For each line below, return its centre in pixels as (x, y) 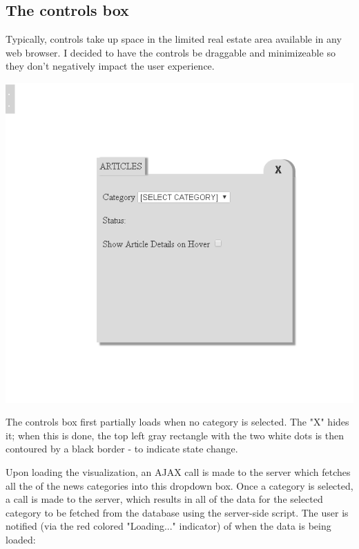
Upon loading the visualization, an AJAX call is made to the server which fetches (178, 471)
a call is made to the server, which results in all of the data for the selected (164, 499)
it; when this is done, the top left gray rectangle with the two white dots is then (175, 435)
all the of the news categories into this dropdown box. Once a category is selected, (179, 485)
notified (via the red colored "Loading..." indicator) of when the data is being (168, 526)
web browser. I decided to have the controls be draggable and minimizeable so (171, 52)
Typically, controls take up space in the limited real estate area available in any (174, 39)
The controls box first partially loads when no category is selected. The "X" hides (177, 422)
